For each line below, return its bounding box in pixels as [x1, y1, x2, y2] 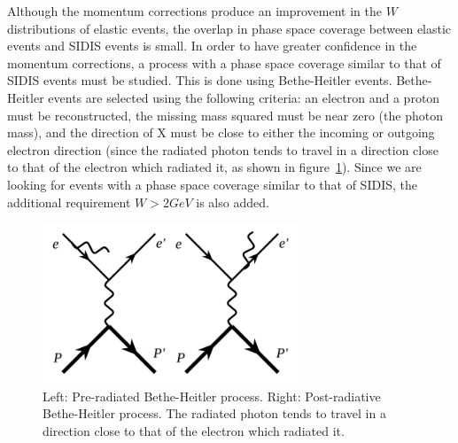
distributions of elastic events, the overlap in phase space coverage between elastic [7, 19, 452, 37]
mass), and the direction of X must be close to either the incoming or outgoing [7, 123, 435, 142]
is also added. [196, 192, 269, 211]
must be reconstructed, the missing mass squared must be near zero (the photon [7, 105, 443, 124]
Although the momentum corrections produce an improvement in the [7, 2, 382, 19]
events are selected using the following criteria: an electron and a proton [48, 88, 440, 106]
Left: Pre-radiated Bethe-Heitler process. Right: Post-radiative [43, 386, 381, 405]
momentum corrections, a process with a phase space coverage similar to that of [7, 53, 441, 72]
